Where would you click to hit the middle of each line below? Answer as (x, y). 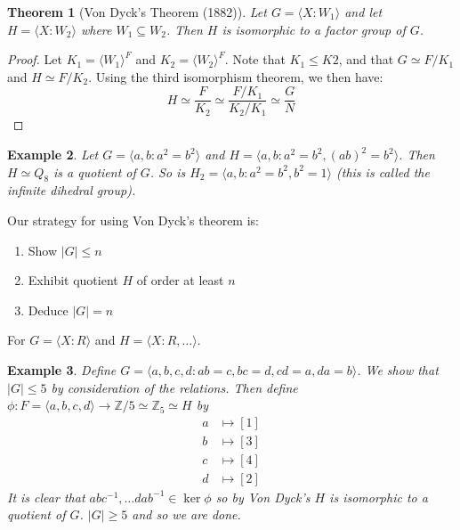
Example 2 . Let (53, 155)
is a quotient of (95, 171)
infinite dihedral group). (72, 190)
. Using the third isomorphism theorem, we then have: (236, 76)
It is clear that (46, 497)
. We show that (398, 369)
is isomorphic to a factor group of (314, 29)
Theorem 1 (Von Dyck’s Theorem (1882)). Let (137, 12)
